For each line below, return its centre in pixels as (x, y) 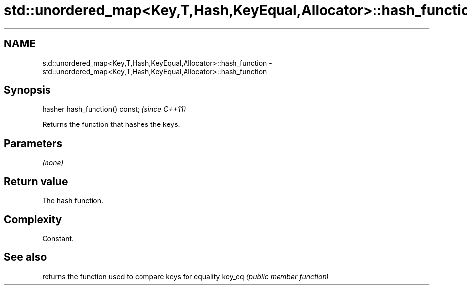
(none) (53, 163)
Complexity (33, 219)
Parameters (33, 143)
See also (25, 257)
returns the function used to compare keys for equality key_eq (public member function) (186, 276)
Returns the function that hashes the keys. (111, 124)
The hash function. (73, 201)
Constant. (58, 238)
